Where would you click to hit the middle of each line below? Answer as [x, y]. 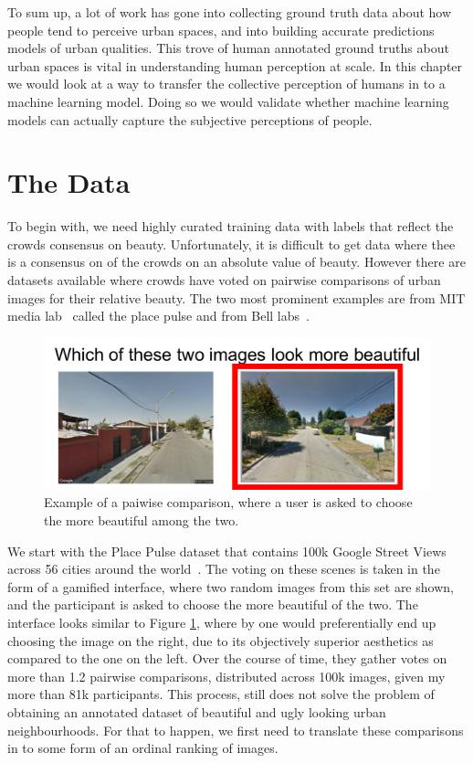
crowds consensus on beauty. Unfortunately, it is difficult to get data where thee [231, 244]
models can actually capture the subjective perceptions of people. [190, 119]
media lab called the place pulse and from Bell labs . [158, 316]
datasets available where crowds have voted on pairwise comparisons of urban [224, 280]
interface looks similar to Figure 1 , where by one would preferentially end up [222, 623]
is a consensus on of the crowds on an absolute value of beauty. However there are [236, 262]
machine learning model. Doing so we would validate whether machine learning [228, 101]
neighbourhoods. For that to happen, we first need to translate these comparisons [236, 730]
